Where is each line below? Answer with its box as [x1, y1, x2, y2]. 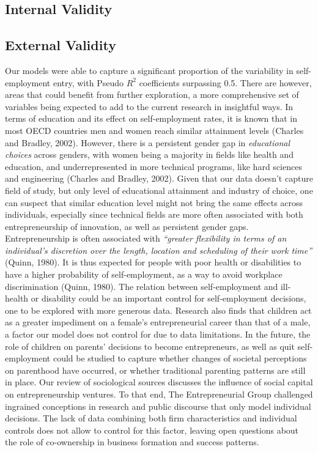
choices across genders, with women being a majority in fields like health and [5, 148, 294, 161]
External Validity [5, 35, 116, 54]
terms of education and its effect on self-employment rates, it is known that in [5, 112, 297, 125]
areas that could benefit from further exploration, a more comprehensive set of [5, 88, 299, 101]
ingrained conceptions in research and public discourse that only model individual [5, 399, 311, 412]
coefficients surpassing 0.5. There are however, [139, 76, 312, 89]
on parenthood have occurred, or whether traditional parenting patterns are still [5, 363, 306, 376]
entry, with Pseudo [53, 76, 124, 89]
